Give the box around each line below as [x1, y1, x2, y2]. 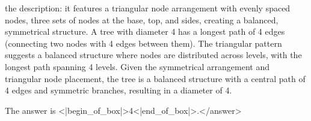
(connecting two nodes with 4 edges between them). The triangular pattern [5, 37, 282, 49]
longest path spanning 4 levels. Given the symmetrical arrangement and [5, 60, 269, 72]
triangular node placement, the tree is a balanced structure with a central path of [5, 72, 306, 84]
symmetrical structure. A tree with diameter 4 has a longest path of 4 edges [5, 25, 285, 38]
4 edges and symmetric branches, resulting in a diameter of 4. [5, 84, 232, 96]
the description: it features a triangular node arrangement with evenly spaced [5, 2, 291, 14]
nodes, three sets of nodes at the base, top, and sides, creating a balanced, [5, 13, 279, 26]
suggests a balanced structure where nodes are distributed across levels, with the [5, 49, 302, 61]
